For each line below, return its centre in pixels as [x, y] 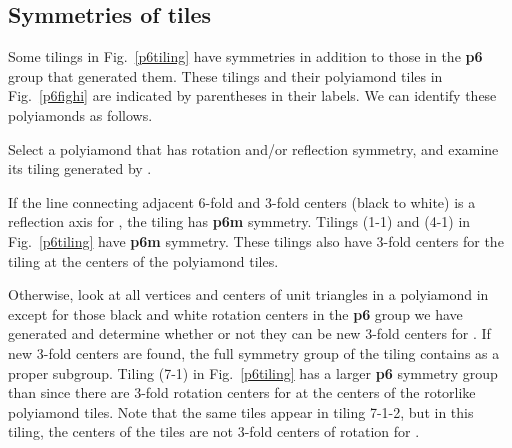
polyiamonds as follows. [80, 114]
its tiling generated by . [80, 168]
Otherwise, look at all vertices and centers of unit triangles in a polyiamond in [248, 294]
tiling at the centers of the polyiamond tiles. [143, 260]
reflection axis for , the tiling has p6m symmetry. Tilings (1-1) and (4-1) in [239, 221]
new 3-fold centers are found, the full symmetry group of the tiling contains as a [254, 352]
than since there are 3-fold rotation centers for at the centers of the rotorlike [242, 392]
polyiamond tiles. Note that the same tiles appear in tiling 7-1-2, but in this [241, 411]
